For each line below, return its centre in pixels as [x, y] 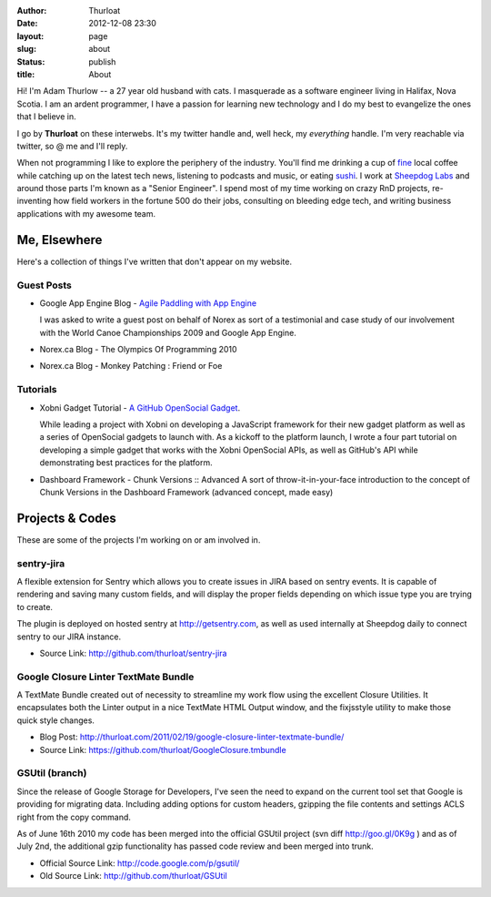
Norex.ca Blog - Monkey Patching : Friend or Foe [131, 366]
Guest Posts [44, 285]
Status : [31, 61]
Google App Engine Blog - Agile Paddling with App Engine [148, 303]
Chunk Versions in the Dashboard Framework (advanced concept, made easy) [186, 492]
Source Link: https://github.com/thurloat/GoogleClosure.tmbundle [163, 749]
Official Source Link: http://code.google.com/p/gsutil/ [140, 863]
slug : [26, 49]
